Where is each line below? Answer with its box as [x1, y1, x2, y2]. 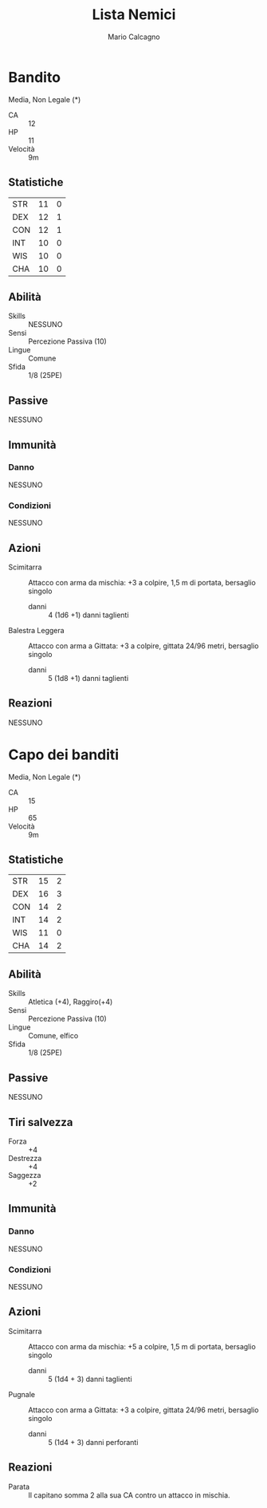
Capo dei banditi [8, 746, 120, 763]
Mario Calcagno [107, 32, 161, 41]
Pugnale [8, 1389, 36, 1399]
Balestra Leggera [8, 625, 65, 635]
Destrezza [8, 1153, 42, 1163]
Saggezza [8, 1170, 41, 1179]
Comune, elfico [28, 1031, 79, 1041]
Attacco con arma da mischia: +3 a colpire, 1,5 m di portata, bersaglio [28, 577, 257, 587]
